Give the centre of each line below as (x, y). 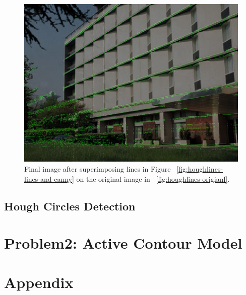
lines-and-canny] (49, 178)
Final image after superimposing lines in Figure (98, 168)
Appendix (39, 282)
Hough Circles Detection (70, 206)
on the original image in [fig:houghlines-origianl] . (153, 178)
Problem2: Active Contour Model (123, 243)
